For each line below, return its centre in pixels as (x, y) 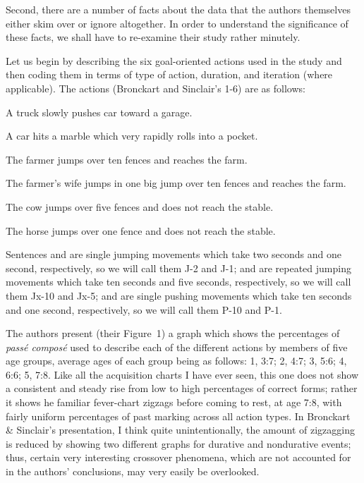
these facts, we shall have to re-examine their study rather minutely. (153, 37)
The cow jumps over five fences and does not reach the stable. (140, 206)
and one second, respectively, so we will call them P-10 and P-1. (144, 309)
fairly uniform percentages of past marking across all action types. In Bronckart (178, 416)
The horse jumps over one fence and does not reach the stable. (141, 230)
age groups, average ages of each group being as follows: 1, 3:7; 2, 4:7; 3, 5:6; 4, (176, 361)
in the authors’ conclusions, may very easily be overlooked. (133, 471)
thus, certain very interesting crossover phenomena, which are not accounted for (178, 457)
